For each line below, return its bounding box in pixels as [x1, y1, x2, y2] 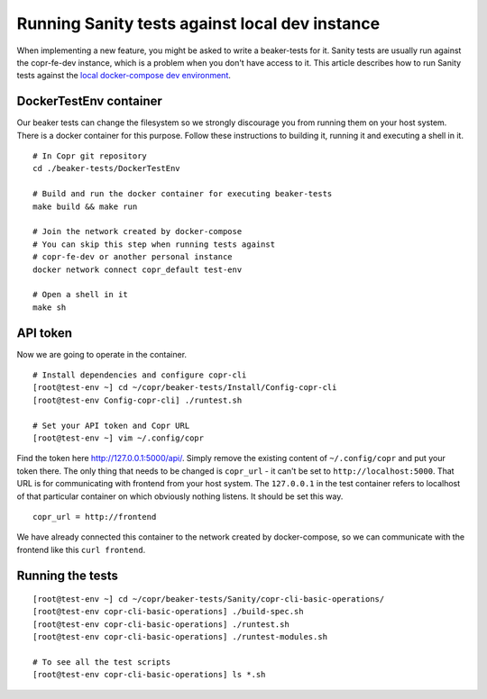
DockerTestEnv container [16, 94, 162, 109]
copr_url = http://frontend [32, 512, 157, 522]
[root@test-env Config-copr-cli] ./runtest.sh [32, 395, 243, 405]
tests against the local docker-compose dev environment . [16, 70, 232, 81]
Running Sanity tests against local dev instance [16, 14, 381, 33]
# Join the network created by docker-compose [32, 226, 243, 237]
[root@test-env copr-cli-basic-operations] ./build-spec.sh [32, 606, 304, 617]
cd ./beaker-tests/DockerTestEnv [32, 163, 180, 174]
